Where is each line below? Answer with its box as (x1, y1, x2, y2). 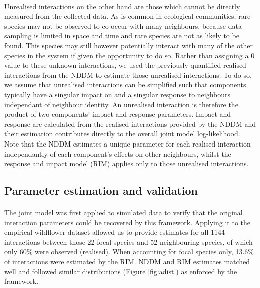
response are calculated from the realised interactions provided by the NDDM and (4, 118, 256, 129)
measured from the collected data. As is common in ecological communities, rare (4, 11, 251, 21)
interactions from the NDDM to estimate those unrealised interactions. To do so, (4, 69, 252, 80)
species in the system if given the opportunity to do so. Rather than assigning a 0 (4, 50, 255, 60)
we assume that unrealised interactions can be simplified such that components (4, 79, 246, 90)
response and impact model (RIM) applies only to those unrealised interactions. (4, 158, 249, 169)
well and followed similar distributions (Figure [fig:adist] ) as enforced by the (4, 266, 237, 276)
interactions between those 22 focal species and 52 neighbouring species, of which (4, 236, 253, 247)
